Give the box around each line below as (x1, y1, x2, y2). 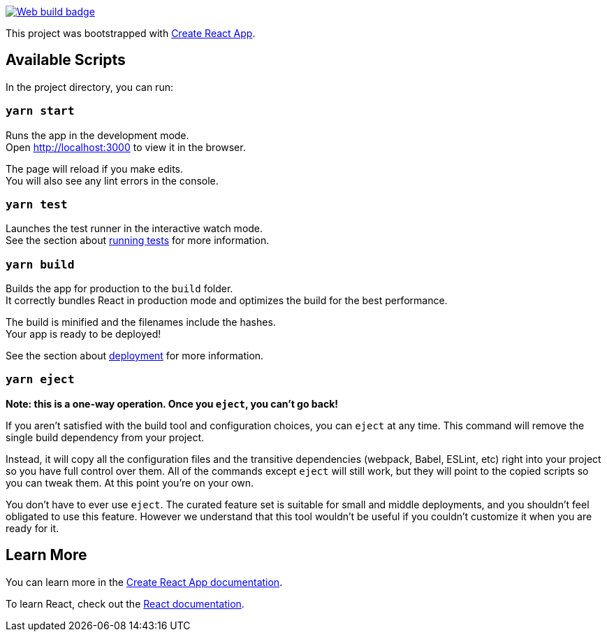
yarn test (6, 197, 68, 211)
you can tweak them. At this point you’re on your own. (6, 476, 254, 489)
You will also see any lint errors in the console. (6, 174, 219, 187)
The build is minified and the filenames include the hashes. (6, 316, 276, 329)
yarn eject (6, 373, 75, 387)
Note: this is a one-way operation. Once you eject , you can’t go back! (6, 397, 339, 410)
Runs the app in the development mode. (6, 129, 189, 141)
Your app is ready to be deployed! (6, 328, 161, 341)
